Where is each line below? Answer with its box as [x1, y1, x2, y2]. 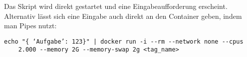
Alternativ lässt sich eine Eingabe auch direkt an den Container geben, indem [4, 10, 242, 21]
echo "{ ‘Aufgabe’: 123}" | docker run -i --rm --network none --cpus [4, 38, 244, 45]
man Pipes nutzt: [4, 20, 57, 31]
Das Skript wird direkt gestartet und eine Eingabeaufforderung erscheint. [4, 1, 228, 11]
